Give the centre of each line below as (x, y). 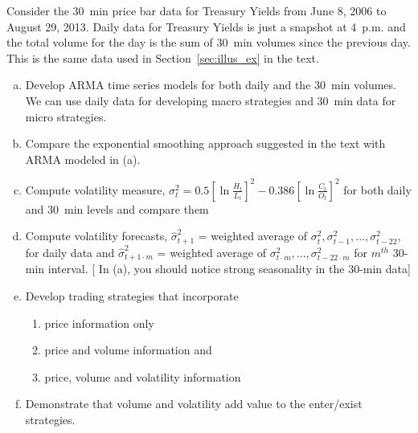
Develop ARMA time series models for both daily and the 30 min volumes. (211, 85)
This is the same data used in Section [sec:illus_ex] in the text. (163, 57)
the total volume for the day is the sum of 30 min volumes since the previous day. (209, 42)
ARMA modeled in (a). (83, 159)
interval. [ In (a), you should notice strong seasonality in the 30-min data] (229, 269)
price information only (99, 323)
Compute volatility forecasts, (96, 236)
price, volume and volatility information (143, 376)
